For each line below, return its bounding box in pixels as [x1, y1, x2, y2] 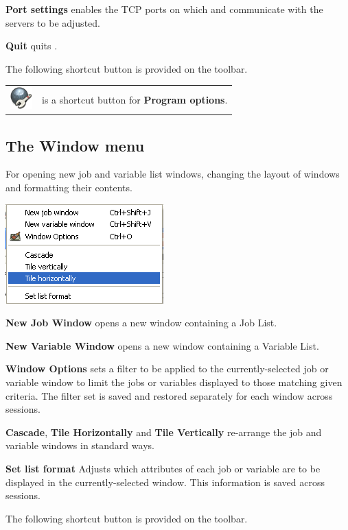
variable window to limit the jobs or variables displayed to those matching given [5, 374, 343, 389]
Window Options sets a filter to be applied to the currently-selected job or [5, 361, 329, 376]
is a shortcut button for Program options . [42, 92, 228, 106]
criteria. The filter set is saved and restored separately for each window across [5, 388, 333, 402]
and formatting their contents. [5, 180, 132, 195]
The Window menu [5, 134, 145, 156]
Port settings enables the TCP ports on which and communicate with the [5, 2, 323, 16]
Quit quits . [5, 38, 58, 53]
